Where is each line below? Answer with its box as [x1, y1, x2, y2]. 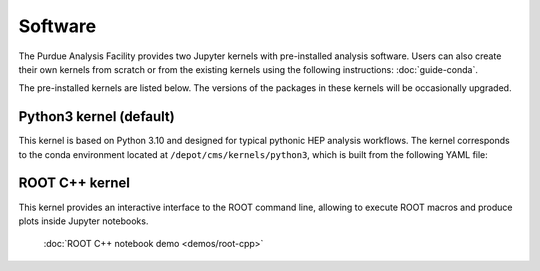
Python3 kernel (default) [18, 108, 175, 125]
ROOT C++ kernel [18, 175, 130, 192]
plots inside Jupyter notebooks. [18, 215, 149, 227]
